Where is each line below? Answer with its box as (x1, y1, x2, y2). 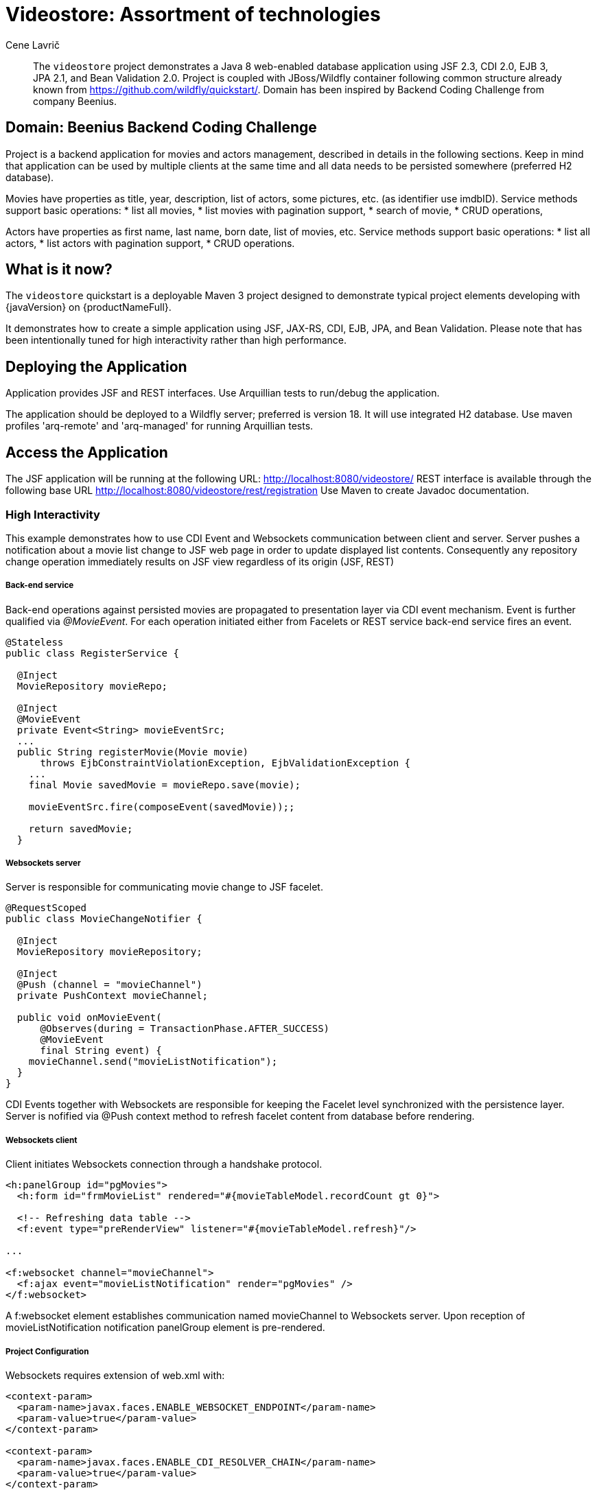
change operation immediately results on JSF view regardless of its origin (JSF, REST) (5, 555, 395, 567)
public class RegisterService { (5, 647, 179, 659)
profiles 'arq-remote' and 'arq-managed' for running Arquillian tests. (5, 420, 314, 432)
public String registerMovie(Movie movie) (16, 746, 249, 757)
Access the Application (5, 443, 168, 461)
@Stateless (5, 636, 64, 648)
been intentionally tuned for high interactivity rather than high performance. (5, 334, 347, 346)
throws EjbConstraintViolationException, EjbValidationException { (40, 757, 411, 768)
